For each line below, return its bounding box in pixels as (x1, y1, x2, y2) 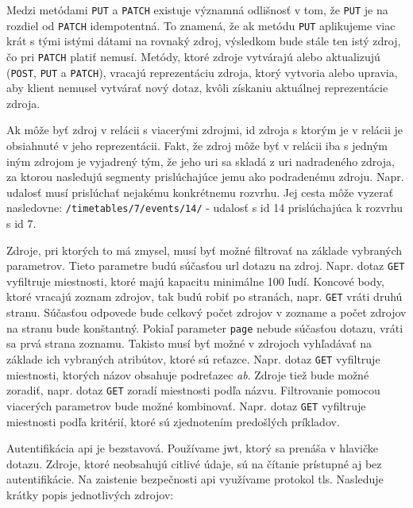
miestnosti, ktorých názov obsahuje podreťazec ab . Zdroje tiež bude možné (6, 366, 369, 383)
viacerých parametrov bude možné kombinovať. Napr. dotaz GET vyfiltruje (6, 397, 366, 414)
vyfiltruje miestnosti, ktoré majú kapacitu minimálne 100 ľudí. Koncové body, (6, 272, 384, 289)
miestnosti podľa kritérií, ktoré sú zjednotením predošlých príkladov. (6, 413, 340, 429)
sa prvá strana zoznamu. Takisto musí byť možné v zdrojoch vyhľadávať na (6, 335, 372, 352)
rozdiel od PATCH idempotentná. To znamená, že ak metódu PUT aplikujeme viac (6, 17, 396, 33)
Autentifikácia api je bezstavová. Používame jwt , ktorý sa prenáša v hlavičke (6, 440, 378, 456)
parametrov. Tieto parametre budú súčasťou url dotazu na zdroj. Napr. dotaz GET (6, 257, 405, 274)
